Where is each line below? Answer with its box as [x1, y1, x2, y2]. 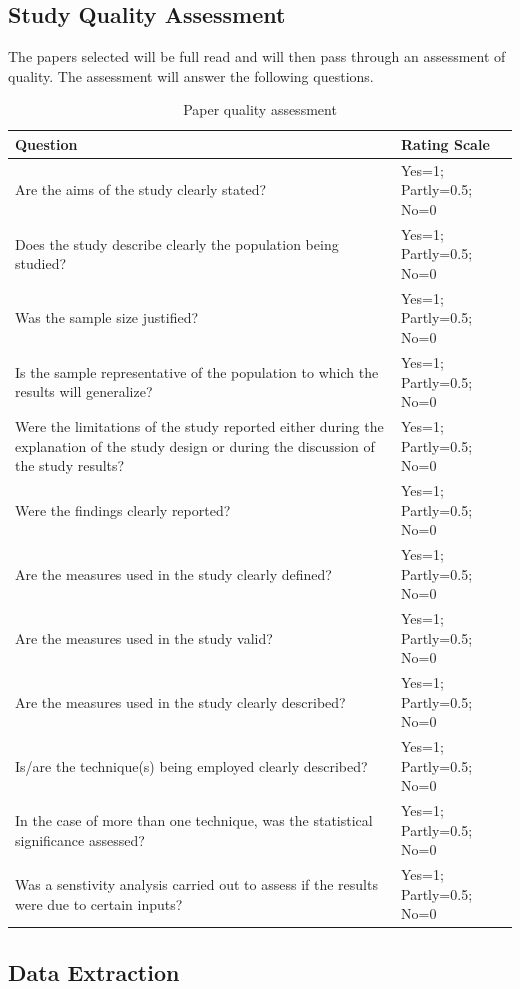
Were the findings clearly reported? [15, 499, 231, 520]
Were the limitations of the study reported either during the [15, 415, 384, 436]
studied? [15, 253, 67, 274]
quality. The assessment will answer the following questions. [8, 65, 374, 86]
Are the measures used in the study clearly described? [15, 691, 346, 712]
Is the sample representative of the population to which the [15, 361, 379, 382]
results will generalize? [15, 381, 153, 402]
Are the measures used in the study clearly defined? [15, 563, 332, 584]
